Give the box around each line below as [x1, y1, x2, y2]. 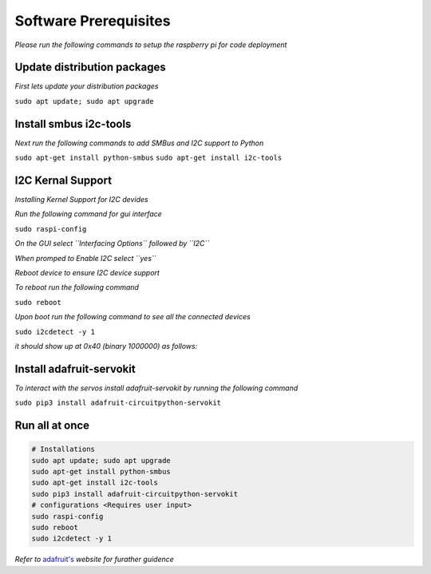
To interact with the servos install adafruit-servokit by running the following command [14, 383, 299, 393]
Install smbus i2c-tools [14, 117, 132, 131]
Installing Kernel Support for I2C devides [14, 195, 148, 204]
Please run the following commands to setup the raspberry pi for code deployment [14, 40, 287, 49]
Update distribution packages [14, 61, 167, 74]
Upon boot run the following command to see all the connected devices [14, 312, 251, 322]
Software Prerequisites [14, 12, 171, 30]
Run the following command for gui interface [14, 209, 163, 219]
